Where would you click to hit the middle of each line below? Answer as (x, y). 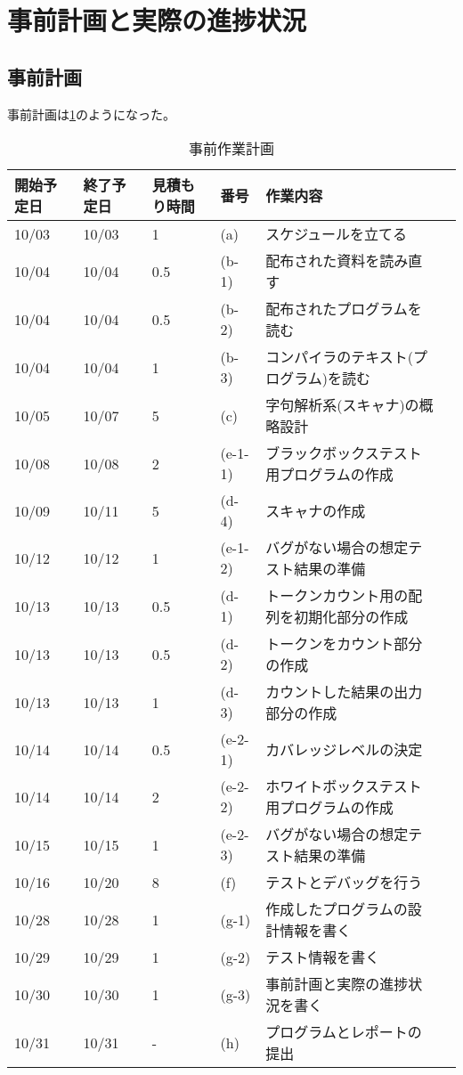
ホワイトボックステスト (344, 786)
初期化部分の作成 (351, 617)
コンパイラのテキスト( (339, 357)
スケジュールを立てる (337, 234)
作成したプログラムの (337, 909)
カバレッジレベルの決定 (344, 750)
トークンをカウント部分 (344, 644)
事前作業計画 (231, 149)
